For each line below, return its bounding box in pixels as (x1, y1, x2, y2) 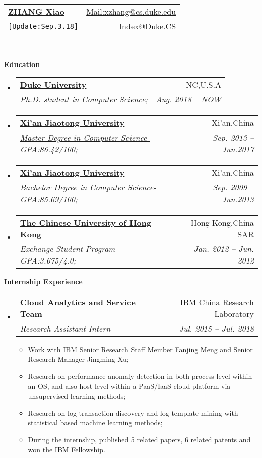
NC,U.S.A (186, 79, 221, 91)
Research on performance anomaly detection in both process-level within (28, 370, 252, 381)
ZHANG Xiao (8, 6, 64, 17)
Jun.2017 (222, 143, 254, 155)
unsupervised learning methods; (28, 390, 126, 401)
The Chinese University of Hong (20, 217, 152, 229)
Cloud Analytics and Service (20, 296, 136, 308)
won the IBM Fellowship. (28, 444, 105, 454)
